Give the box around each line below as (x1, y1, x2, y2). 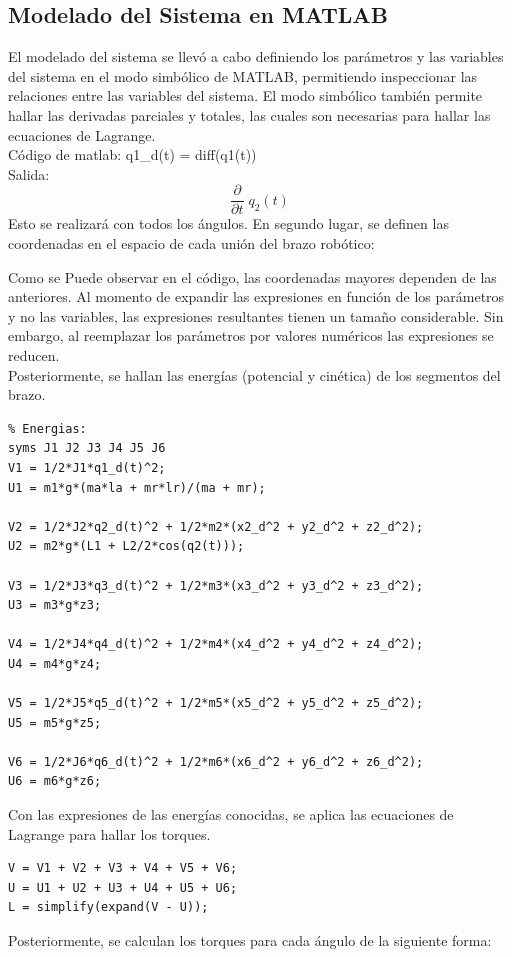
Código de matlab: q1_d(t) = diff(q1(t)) (8, 144, 257, 165)
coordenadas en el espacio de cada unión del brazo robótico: (8, 233, 375, 254)
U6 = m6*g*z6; (8, 774, 102, 789)
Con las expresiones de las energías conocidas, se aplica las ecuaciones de (8, 804, 454, 825)
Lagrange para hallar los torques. (8, 823, 211, 844)
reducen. (8, 344, 60, 365)
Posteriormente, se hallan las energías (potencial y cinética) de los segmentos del (8, 364, 501, 385)
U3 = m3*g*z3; (8, 598, 102, 613)
